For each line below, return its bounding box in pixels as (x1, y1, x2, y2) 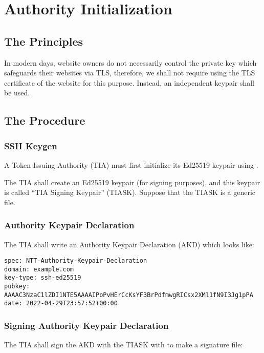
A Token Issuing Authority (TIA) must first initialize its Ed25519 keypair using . (4, 159, 258, 170)
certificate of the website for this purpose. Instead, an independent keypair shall (4, 77, 255, 88)
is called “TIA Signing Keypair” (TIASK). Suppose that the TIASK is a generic (4, 187, 256, 198)
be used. (4, 87, 30, 98)
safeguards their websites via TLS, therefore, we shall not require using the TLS (4, 67, 255, 78)
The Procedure (4, 112, 85, 128)
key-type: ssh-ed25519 (4, 274, 81, 282)
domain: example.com (4, 265, 74, 273)
